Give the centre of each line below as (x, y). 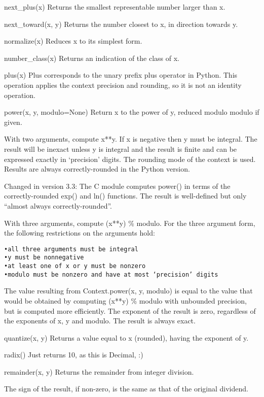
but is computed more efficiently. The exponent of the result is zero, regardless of (130, 310)
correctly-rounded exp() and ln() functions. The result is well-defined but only (125, 196)
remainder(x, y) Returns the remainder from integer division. (99, 371)
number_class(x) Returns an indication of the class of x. (92, 58)
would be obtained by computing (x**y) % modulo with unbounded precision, (125, 300)
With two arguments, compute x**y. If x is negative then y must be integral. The (131, 139)
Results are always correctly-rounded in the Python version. (97, 169)
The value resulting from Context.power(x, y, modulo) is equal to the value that (128, 291)
